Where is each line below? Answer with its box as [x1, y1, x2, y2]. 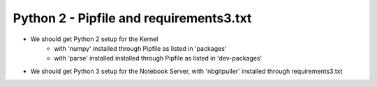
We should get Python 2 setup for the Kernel [30, 35, 158, 43]
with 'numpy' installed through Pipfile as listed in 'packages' [54, 44, 227, 52]
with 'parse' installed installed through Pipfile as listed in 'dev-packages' [54, 54, 263, 63]
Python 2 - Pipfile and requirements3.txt [13, 10, 252, 26]
